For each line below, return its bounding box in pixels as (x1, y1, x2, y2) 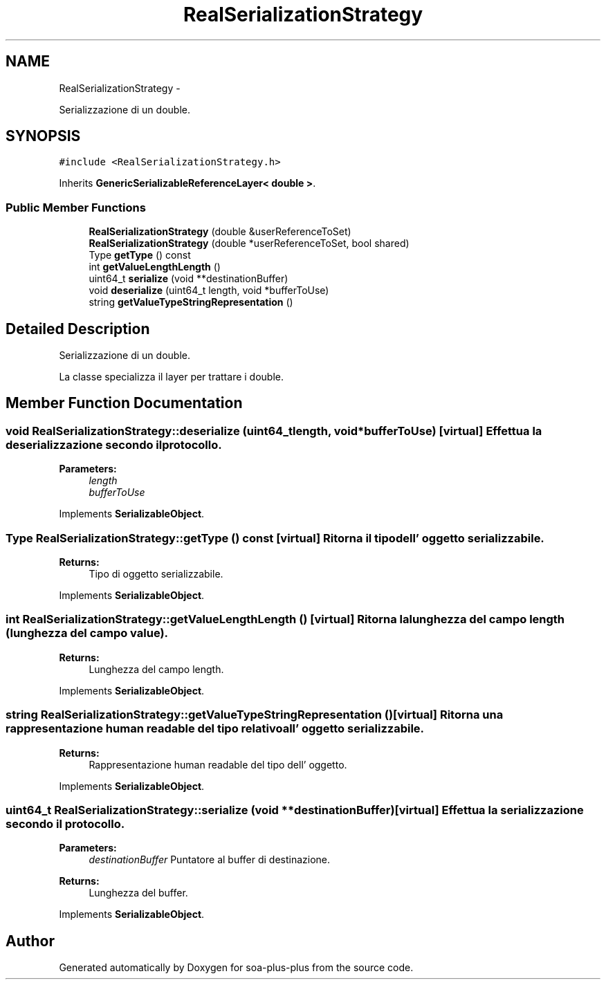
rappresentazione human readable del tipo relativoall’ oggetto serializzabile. (6, 721, 425, 736)
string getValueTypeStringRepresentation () (89, 296, 293, 309)
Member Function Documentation (6, 394, 243, 412)
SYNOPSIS (6, 127, 81, 145)
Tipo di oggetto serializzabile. (89, 568, 223, 580)
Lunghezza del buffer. (89, 887, 188, 899)
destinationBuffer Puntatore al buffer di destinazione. (89, 854, 331, 866)
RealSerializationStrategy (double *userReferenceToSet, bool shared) (89, 237, 410, 250)
